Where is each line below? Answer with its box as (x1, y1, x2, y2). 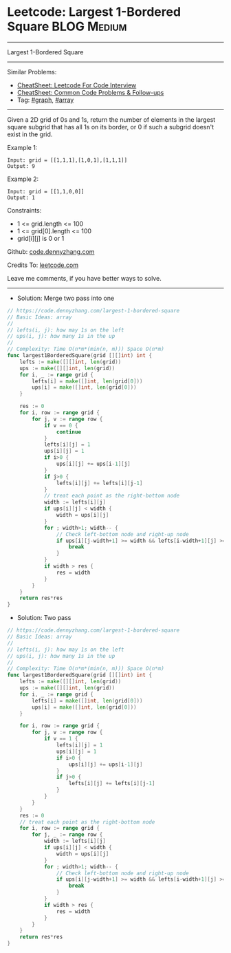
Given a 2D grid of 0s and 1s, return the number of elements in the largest (7, 115, 216, 124)
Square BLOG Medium (7, 19, 127, 34)
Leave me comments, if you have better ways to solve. (7, 274, 162, 282)
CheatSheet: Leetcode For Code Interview (16, 81, 137, 89)
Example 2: (7, 175, 39, 183)
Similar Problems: (7, 67, 57, 76)
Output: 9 (7, 162, 36, 169)
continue (56, 428, 81, 436)
